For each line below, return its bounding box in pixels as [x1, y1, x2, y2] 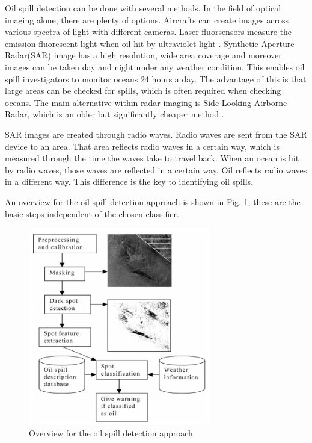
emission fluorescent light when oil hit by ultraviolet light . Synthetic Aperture [5, 37, 295, 49]
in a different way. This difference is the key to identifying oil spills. [5, 175, 253, 188]
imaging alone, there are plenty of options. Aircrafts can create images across [5, 13, 289, 26]
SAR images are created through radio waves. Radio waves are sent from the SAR [5, 128, 307, 140]
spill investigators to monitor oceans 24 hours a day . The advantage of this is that [5, 72, 307, 85]
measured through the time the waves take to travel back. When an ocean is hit [5, 152, 299, 164]
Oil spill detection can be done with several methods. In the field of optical [5, 2, 281, 14]
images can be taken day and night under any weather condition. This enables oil [5, 60, 305, 73]
